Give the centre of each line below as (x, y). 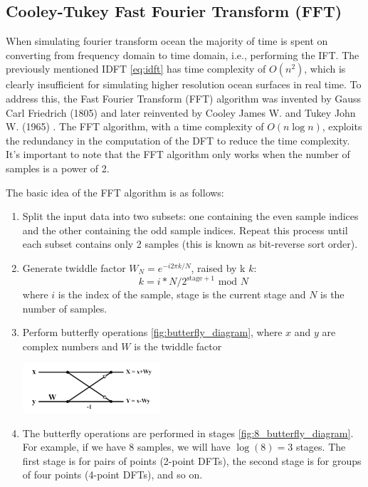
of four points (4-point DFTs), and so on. (112, 475)
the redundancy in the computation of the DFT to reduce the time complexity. (178, 140)
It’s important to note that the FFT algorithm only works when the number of (178, 154)
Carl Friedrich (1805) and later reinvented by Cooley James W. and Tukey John (181, 112)
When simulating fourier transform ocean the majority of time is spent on (167, 41)
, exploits (342, 126)
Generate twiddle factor (74, 267)
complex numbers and (70, 346)
